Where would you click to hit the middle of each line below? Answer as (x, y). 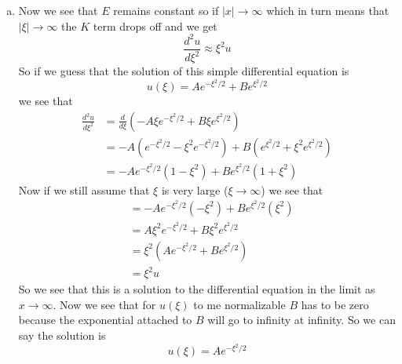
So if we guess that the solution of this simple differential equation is (184, 71)
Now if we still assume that (84, 189)
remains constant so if (166, 10)
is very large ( (195, 189)
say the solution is (62, 335)
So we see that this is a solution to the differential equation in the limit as (197, 289)
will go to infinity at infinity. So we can (301, 320)
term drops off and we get (155, 25)
